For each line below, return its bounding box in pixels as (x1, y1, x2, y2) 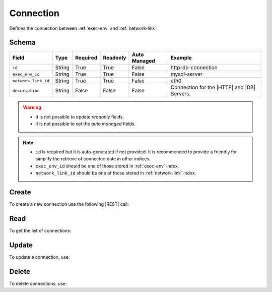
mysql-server (170, 71, 202, 78)
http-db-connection (170, 64, 218, 71)
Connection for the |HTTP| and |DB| (170, 84, 256, 91)
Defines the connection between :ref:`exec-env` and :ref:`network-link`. (9, 25, 158, 31)
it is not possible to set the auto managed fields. (35, 121, 136, 127)
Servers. (170, 90, 191, 97)
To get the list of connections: (9, 227, 72, 233)
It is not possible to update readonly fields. (35, 113, 124, 120)
